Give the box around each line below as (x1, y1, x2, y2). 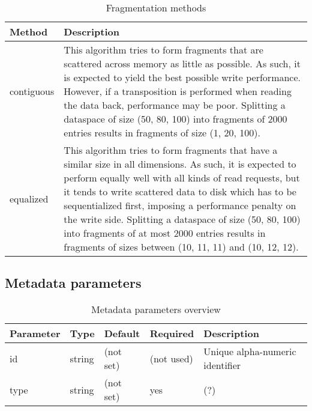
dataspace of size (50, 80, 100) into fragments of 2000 (64, 112, 287, 126)
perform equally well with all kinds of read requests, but (64, 171, 300, 184)
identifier (203, 358, 241, 373)
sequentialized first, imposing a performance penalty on (64, 198, 296, 212)
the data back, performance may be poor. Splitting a (64, 98, 286, 112)
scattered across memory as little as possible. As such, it (64, 56, 301, 70)
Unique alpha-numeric (203, 344, 296, 359)
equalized (10, 191, 49, 205)
